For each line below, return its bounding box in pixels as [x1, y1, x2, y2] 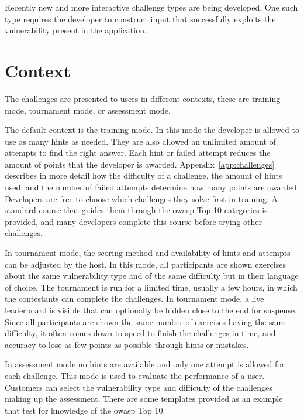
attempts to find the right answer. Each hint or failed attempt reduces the [5, 146, 271, 159]
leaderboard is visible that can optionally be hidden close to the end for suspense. [5, 304, 297, 316]
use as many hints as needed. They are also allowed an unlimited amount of [5, 135, 276, 147]
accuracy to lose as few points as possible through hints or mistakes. [5, 338, 249, 350]
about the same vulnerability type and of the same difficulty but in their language [5, 269, 299, 282]
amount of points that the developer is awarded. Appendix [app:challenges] [5, 158, 275, 170]
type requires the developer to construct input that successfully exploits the [5, 12, 276, 25]
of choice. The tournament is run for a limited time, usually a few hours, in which [5, 281, 298, 293]
